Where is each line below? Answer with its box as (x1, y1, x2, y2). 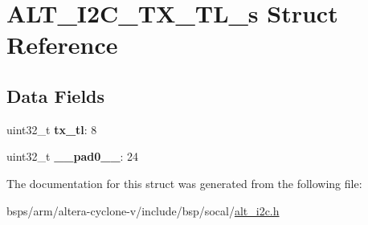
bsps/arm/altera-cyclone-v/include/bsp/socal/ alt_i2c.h (6, 202, 280, 219)
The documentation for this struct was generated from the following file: (6, 174, 362, 191)
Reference (6, 28, 118, 61)
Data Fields (6, 83, 105, 108)
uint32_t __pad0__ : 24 (6, 148, 139, 165)
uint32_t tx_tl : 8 (6, 121, 97, 137)
